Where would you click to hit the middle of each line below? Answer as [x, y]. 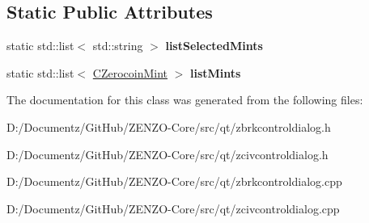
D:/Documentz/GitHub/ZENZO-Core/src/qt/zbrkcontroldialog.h [169, 126]
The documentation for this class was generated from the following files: [185, 100]
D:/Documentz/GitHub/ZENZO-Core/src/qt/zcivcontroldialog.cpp [173, 208]
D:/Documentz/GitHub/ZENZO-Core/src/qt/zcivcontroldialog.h [168, 154]
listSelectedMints [214, 46]
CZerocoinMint [130, 72]
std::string [118, 46]
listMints [216, 72]
